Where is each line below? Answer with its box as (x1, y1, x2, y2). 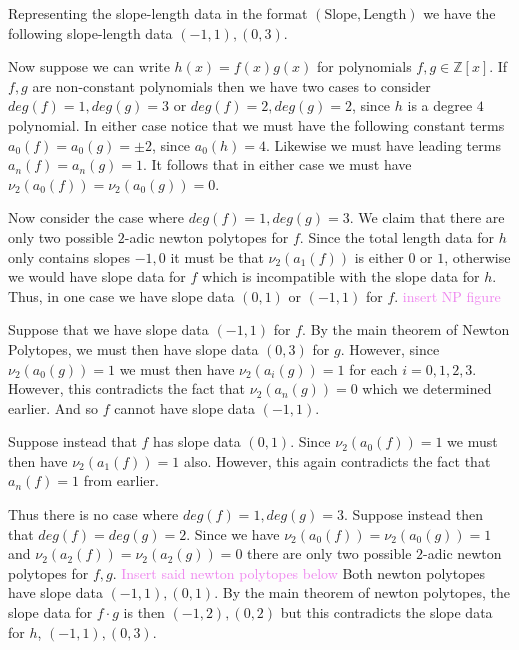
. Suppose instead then (343, 504, 483, 525)
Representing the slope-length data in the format (8, 3, 308, 23)
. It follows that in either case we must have (142, 154, 412, 175)
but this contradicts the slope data (280, 602, 493, 623)
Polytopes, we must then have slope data (8, 338, 259, 359)
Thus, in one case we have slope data (8, 285, 235, 306)
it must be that (170, 246, 264, 267)
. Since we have (186, 523, 280, 544)
